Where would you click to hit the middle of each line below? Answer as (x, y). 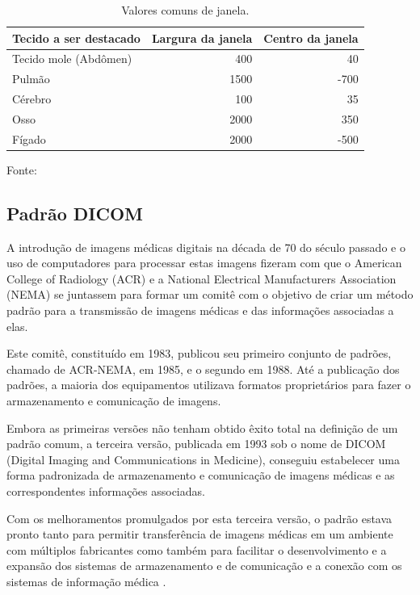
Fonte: (22, 169)
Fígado (29, 138)
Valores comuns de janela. (185, 10)
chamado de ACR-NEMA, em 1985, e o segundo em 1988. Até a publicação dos (203, 369)
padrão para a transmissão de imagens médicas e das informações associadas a (200, 310)
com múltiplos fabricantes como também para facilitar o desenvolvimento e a (197, 549)
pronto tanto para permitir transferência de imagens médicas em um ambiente (200, 534)
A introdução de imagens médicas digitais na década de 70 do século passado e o (206, 247)
